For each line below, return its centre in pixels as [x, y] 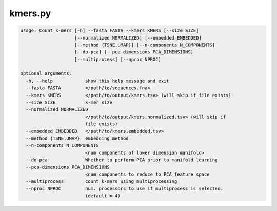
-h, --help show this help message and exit [97, 81]
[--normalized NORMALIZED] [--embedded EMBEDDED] [138, 38]
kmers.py [30, 13]
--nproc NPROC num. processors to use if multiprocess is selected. [124, 188]
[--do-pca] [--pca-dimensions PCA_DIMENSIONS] [134, 52]
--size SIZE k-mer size [69, 102]
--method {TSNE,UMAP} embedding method [77, 138]
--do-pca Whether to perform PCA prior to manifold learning [122, 160]
